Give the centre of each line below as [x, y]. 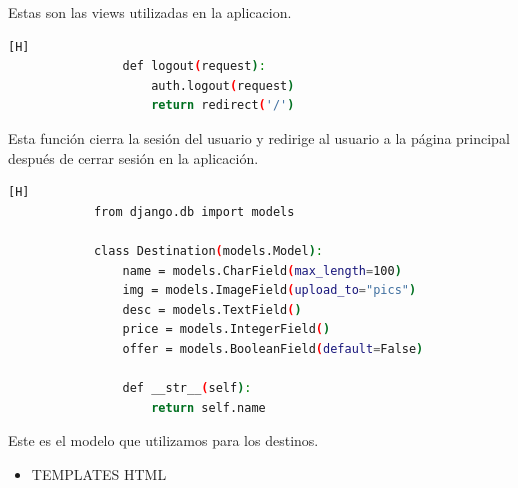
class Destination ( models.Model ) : [208, 250]
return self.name [208, 407]
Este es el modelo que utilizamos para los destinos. [163, 440]
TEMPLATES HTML [99, 473]
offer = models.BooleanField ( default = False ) [273, 348]
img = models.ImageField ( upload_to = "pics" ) [269, 290]
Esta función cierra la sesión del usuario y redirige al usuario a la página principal [259, 137]
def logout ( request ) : [194, 66]
